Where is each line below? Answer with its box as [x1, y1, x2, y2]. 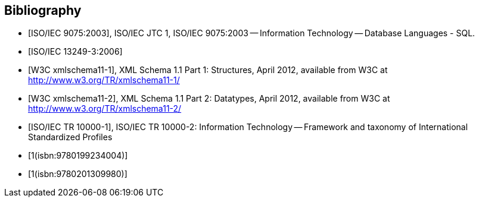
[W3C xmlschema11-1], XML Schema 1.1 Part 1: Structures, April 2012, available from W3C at [28, 65, 388, 75]
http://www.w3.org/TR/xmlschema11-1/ [28, 75, 180, 86]
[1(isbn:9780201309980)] [28, 169, 127, 179]
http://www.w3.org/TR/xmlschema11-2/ [28, 103, 182, 114]
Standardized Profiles [28, 132, 113, 143]
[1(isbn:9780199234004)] [28, 150, 128, 161]
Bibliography [4, 3, 82, 18]
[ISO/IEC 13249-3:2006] [28, 46, 123, 57]
